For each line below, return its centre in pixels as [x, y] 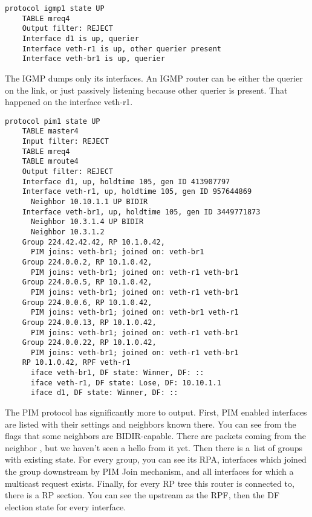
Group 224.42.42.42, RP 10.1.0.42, [93, 242]
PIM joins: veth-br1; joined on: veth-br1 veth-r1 [135, 313]
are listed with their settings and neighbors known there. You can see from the [151, 424]
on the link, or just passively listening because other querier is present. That [146, 90]
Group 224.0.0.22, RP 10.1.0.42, [89, 343]
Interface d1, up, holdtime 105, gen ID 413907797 [126, 181]
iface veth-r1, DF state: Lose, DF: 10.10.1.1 [126, 383]
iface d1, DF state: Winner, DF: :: [104, 393]
